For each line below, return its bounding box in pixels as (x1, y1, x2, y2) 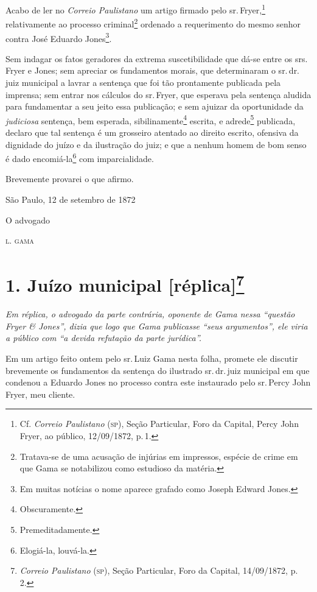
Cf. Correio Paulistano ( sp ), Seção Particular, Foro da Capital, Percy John (19, 417, 299, 430)
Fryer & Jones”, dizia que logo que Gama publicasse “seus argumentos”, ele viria (5, 319, 308, 332)
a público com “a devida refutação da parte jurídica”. (5, 331, 202, 344)
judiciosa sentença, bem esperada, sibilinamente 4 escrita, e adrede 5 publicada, (5, 112, 296, 127)
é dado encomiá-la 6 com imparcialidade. (5, 150, 154, 164)
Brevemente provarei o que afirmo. (5, 172, 134, 185)
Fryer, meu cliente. (5, 387, 75, 400)
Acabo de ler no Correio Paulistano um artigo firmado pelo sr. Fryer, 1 (5, 2, 266, 16)
